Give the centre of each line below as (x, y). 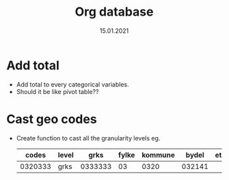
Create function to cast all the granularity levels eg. (88, 138)
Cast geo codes (52, 119)
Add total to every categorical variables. (72, 84)
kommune (159, 155)
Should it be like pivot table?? (57, 91)
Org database (114, 12)
